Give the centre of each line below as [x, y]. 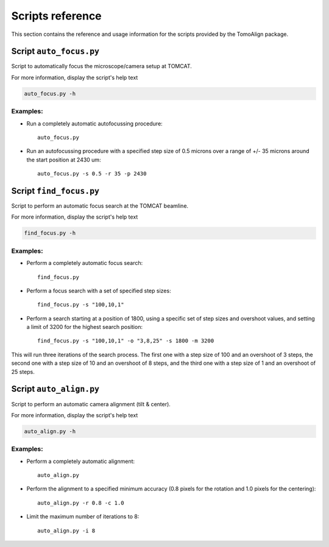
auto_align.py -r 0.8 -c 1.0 [81, 503]
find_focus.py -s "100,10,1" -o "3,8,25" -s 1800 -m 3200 [126, 341]
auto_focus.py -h [50, 94]
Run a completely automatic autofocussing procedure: [94, 123]
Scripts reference [56, 16]
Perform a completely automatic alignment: [81, 461]
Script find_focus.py [55, 191]
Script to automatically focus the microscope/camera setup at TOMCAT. [101, 66]
